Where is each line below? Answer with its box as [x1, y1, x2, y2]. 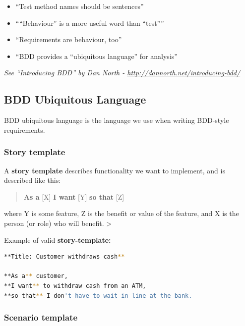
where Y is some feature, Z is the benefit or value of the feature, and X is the [4, 208, 239, 218]
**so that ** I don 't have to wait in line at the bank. [4, 292, 192, 299]
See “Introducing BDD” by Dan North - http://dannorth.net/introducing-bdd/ [4, 67, 241, 78]
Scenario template [4, 311, 78, 324]
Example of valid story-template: [4, 234, 111, 245]
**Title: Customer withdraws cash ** [4, 253, 125, 261]
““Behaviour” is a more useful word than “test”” [15, 17, 164, 28]
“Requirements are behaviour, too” [15, 34, 122, 45]
